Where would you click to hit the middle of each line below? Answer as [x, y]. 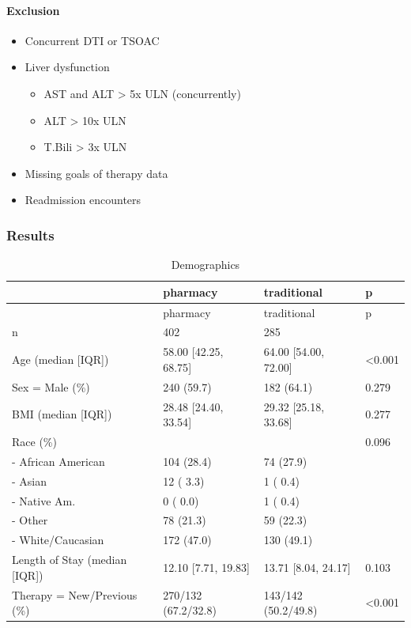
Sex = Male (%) [51, 386]
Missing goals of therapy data [96, 173]
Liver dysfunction [67, 67]
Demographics [205, 265]
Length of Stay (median [70, 560]
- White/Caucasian [58, 540]
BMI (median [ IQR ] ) [62, 414]
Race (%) [34, 442]
